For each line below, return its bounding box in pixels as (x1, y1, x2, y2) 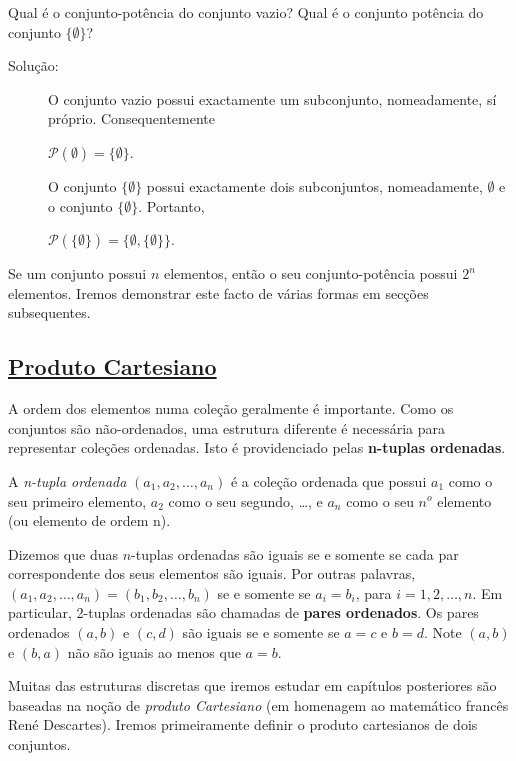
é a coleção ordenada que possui (230, 470, 427, 491)
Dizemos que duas (8, 543, 118, 564)
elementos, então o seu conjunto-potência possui (163, 263, 458, 284)
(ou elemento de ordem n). (8, 510, 171, 531)
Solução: (8, 55, 59, 76)
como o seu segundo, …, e (168, 490, 323, 511)
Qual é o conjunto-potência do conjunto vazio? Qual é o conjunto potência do (8, 2, 484, 22)
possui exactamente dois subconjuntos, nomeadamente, (146, 175, 483, 196)
